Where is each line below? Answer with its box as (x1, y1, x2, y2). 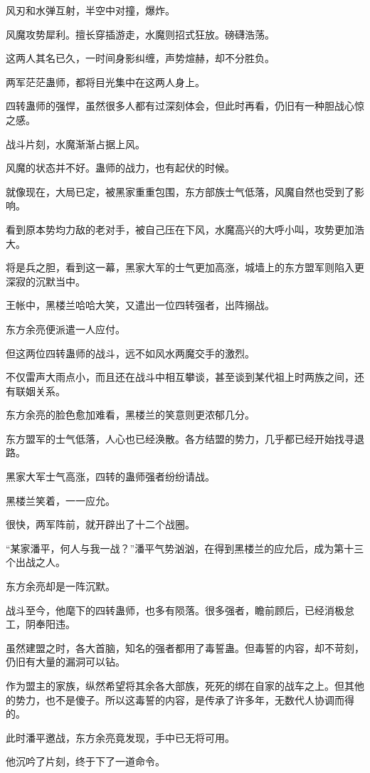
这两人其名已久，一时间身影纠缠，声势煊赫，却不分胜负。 (6, 51, 275, 65)
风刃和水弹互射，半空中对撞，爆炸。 (6, 3, 175, 17)
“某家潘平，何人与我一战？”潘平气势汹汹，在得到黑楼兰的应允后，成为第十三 (6, 540, 364, 555)
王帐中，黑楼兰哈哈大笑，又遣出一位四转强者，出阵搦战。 (6, 298, 275, 312)
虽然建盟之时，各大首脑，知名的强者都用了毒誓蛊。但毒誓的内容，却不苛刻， (6, 640, 364, 655)
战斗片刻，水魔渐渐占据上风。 (6, 136, 145, 151)
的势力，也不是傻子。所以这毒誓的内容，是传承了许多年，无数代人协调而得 (6, 692, 354, 707)
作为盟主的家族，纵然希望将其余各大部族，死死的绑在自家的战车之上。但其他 (6, 678, 364, 693)
